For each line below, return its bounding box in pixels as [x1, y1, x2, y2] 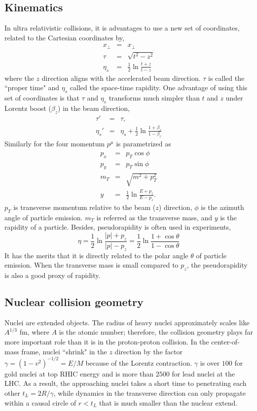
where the [4, 72, 34, 83]
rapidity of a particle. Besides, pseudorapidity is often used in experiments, [4, 222, 231, 232]
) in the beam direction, [58, 103, 130, 113]
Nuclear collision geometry [4, 294, 144, 309]
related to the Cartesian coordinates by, [4, 32, 124, 42]
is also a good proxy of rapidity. [4, 270, 101, 280]
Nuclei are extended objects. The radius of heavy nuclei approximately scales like [4, 317, 250, 327]
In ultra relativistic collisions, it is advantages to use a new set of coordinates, [4, 23, 240, 33]
